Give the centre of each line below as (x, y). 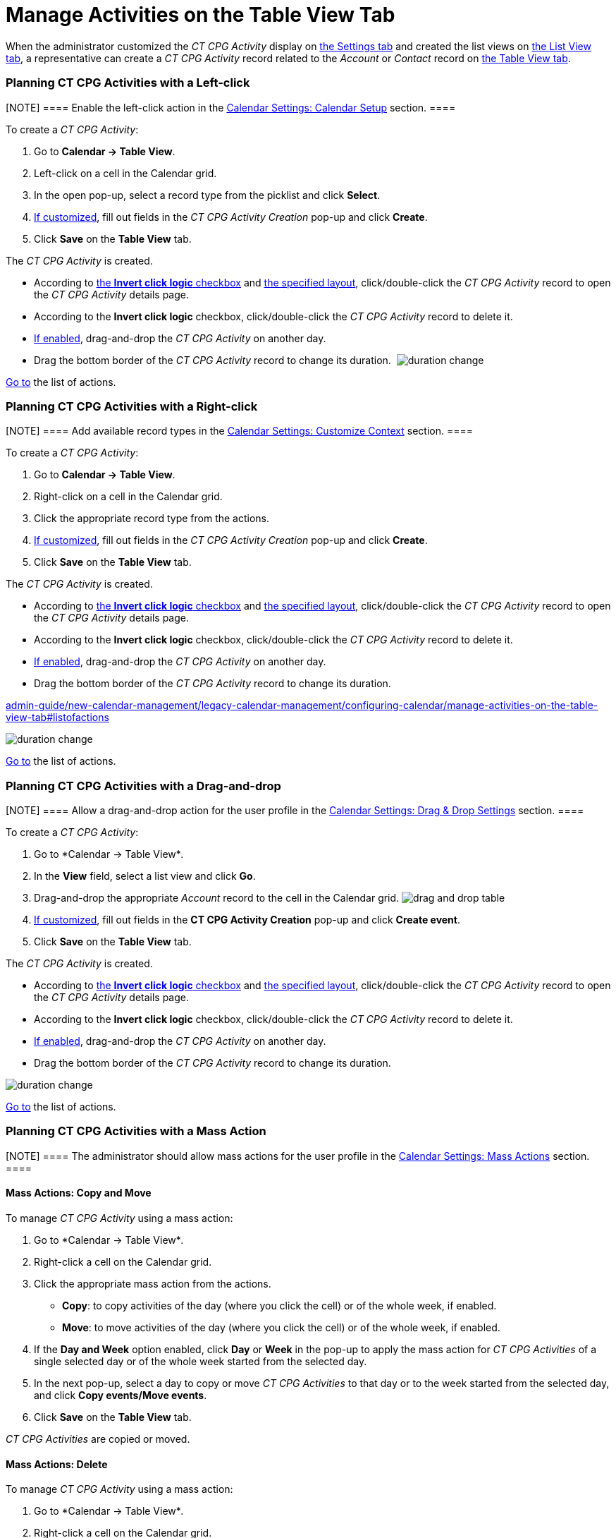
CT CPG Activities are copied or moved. (98, 1439)
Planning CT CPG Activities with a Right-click (132, 406)
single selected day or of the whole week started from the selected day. (201, 1361)
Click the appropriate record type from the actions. (152, 519)
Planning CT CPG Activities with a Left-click (128, 83)
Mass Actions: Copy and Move (79, 1193)
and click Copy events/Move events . (121, 1395)
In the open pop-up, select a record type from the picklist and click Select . (207, 195)
